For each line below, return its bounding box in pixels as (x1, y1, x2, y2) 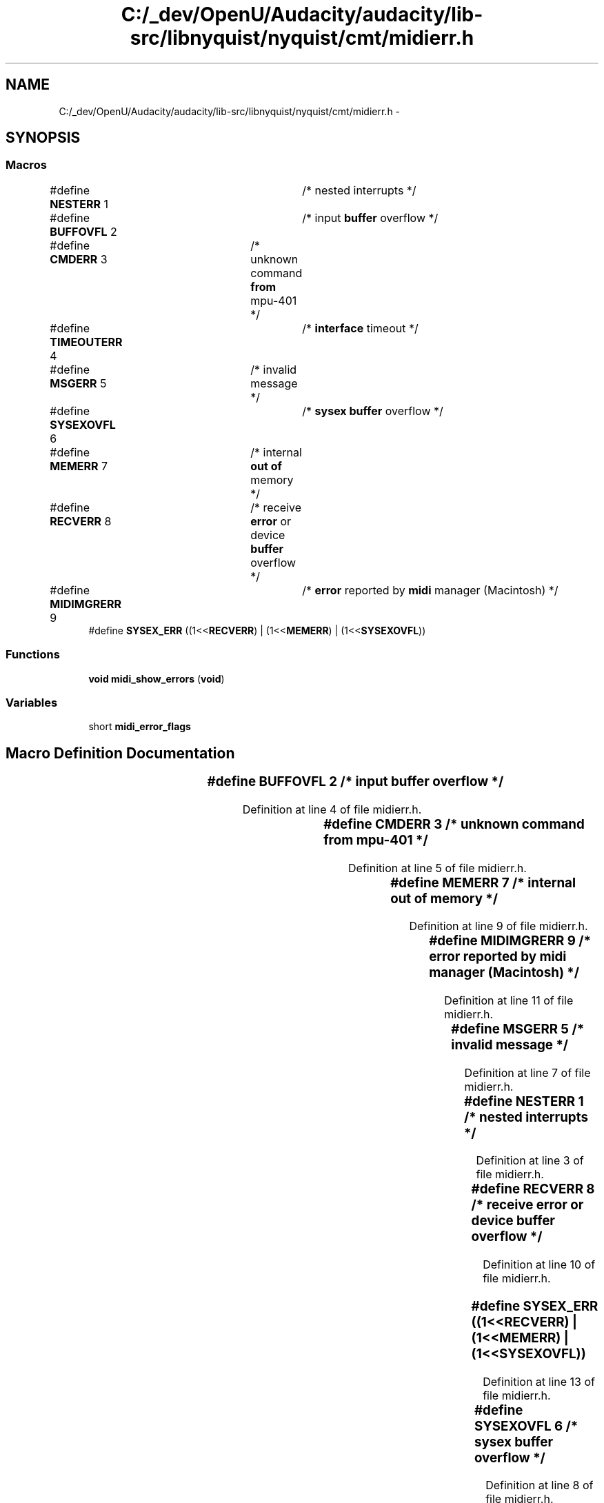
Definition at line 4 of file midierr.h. (242, 802, 422, 816)
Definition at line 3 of (476, 1153, 584, 1168)
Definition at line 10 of (483, 1258, 596, 1272)
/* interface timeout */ (302, 321, 419, 335)
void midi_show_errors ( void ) (88, 672, 225, 685)
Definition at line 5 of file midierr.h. (348, 860, 527, 875)
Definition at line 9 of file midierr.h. (409, 919, 588, 934)
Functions (6, 647, 60, 662)
